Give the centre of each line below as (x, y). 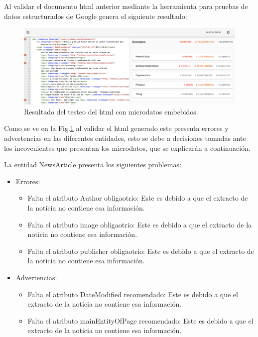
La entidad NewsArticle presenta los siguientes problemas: (93, 165)
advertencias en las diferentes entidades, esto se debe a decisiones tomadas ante (125, 138)
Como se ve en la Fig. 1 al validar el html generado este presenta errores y (116, 128)
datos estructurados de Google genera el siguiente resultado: (96, 16)
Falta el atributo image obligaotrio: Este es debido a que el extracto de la (140, 224)
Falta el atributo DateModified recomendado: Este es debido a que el (133, 294)
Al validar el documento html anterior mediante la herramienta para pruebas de (126, 6)
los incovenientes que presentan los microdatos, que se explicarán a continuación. (127, 148)
